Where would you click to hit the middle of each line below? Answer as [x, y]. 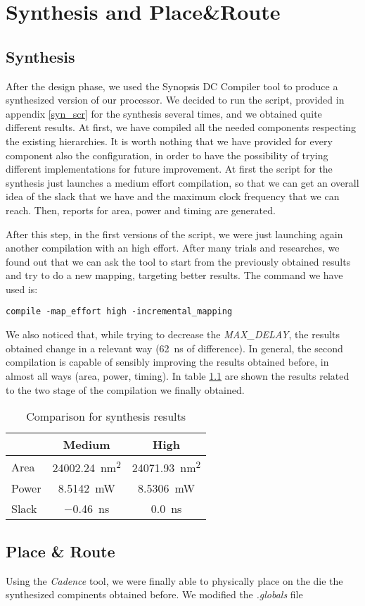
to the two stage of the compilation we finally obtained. [125, 389]
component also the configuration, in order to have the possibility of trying [167, 155]
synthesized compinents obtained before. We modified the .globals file [154, 594]
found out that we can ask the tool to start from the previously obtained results [178, 261]
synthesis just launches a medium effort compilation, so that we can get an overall [182, 182]
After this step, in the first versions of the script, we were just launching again [174, 234]
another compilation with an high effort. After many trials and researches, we [173, 248]
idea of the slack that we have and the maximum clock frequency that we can [173, 196]
